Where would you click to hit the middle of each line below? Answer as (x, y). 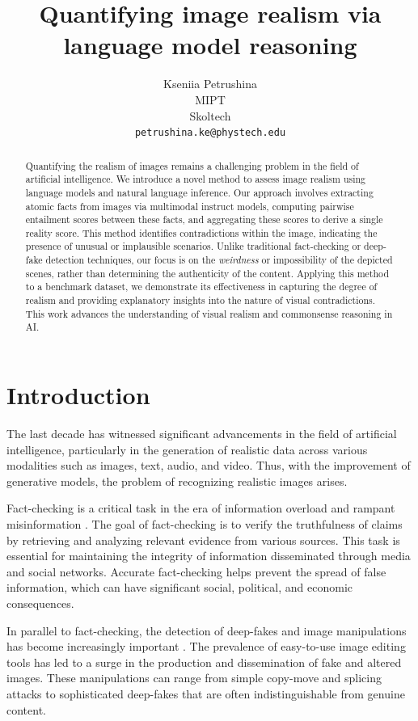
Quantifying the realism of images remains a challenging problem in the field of (192, 165)
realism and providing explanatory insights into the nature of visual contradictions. (201, 300)
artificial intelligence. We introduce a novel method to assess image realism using (196, 179)
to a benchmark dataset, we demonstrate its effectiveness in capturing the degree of (201, 287)
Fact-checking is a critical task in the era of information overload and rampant (201, 508)
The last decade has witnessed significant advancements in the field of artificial (202, 434)
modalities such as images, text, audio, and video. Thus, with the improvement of (209, 465)
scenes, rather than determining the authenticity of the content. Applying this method (207, 273)
